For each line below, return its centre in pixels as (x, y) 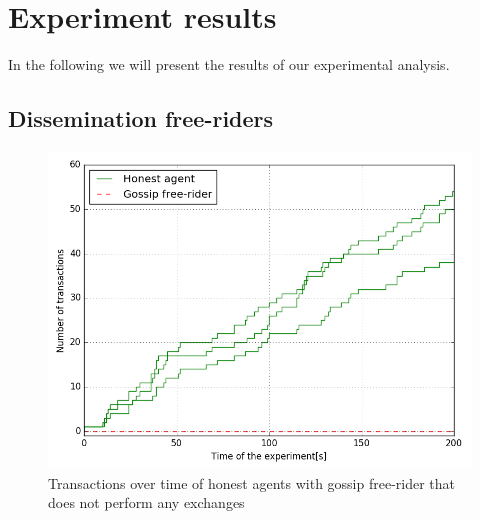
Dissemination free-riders (141, 118)
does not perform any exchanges (146, 502)
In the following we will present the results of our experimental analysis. (229, 64)
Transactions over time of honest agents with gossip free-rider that (252, 482)
